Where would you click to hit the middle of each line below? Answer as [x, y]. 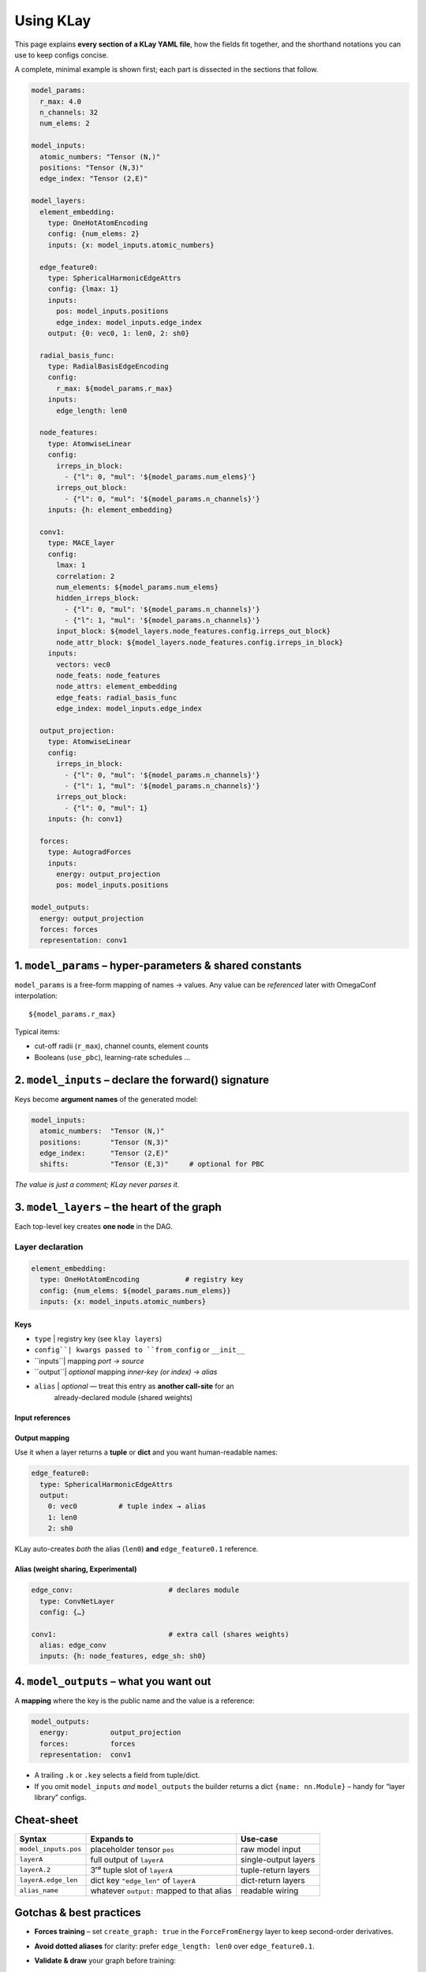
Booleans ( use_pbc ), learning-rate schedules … [112, 1057]
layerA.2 [35, 1870]
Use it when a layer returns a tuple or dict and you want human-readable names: [146, 1452]
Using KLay [53, 21]
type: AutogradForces [90, 852]
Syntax [33, 1839]
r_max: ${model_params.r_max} [115, 388]
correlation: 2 [86, 576]
